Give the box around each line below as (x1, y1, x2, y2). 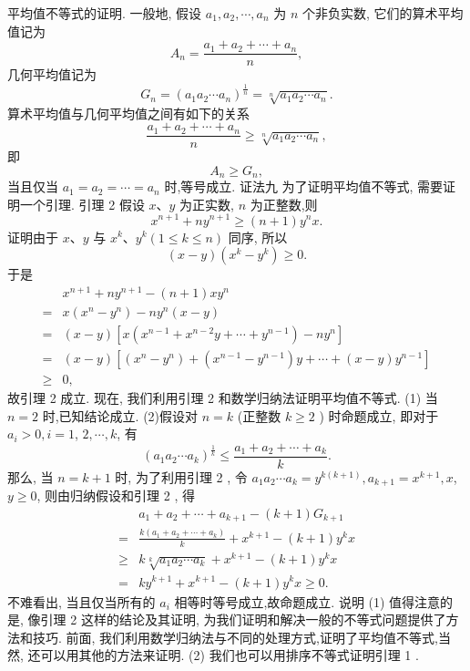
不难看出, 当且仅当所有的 (7, 592, 156, 611)
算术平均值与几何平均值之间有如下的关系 (7, 103, 250, 122)
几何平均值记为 (7, 65, 97, 84)
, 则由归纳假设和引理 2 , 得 (36, 486, 195, 505)
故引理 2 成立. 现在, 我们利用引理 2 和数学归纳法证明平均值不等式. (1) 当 (7, 387, 438, 407)
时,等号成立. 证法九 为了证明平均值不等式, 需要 (164, 177, 444, 196)
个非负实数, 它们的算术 (302, 4, 438, 22)
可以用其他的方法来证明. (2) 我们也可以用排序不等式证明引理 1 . (40, 645, 419, 665)
